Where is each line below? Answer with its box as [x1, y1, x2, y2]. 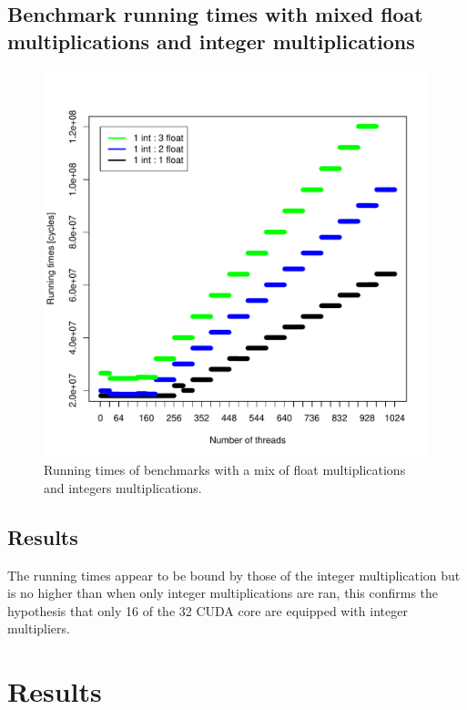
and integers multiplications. [44, 478, 202, 497]
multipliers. [7, 619, 70, 638]
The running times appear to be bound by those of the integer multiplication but [7, 565, 461, 584]
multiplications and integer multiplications [7, 26, 415, 55]
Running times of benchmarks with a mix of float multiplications [44, 460, 406, 479]
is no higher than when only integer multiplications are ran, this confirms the [7, 583, 439, 602]
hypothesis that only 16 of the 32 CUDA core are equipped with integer [7, 601, 408, 620]
